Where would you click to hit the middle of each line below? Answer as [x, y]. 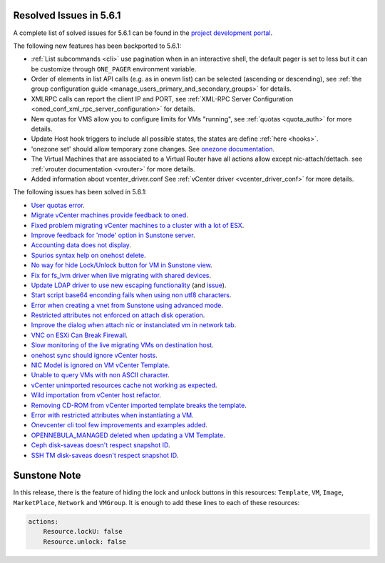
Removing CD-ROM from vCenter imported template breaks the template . [139, 405]
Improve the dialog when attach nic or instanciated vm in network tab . [134, 325]
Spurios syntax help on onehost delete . [88, 255]
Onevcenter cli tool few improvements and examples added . [119, 425]
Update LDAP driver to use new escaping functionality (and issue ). [129, 285]
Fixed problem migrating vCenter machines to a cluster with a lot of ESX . [138, 225]
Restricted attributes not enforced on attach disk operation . [118, 315]
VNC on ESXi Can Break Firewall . [79, 335]
